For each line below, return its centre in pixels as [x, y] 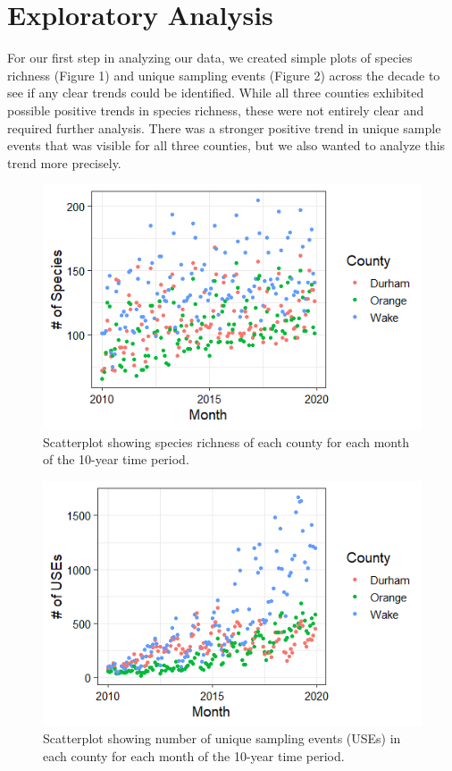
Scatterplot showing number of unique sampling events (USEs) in [222, 738]
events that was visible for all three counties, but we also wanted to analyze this [226, 145]
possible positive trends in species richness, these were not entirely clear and [216, 110]
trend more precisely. [64, 162]
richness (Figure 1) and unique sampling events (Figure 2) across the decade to [224, 75]
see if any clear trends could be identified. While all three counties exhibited [216, 93]
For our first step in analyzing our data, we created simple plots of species [210, 58]
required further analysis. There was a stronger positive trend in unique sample [224, 127]
